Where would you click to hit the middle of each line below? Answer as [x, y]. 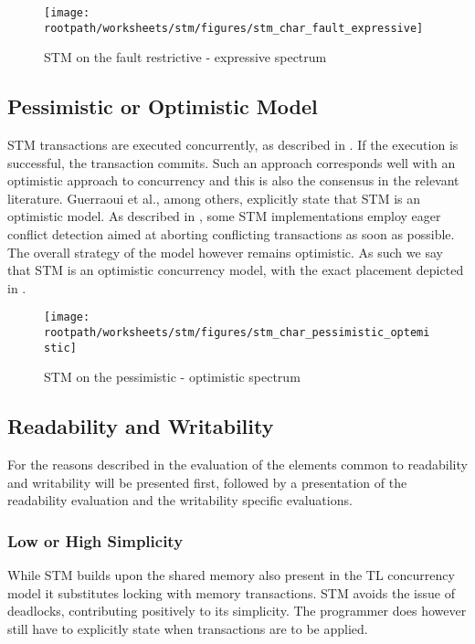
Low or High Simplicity [95, 540]
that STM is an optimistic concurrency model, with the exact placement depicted [236, 270]
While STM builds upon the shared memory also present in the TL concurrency [231, 575]
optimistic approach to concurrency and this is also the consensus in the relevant [233, 180]
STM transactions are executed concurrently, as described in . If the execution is [233, 145]
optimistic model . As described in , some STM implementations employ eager [224, 216]
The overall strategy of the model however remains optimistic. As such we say [225, 252]
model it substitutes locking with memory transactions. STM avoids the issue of [231, 592]
